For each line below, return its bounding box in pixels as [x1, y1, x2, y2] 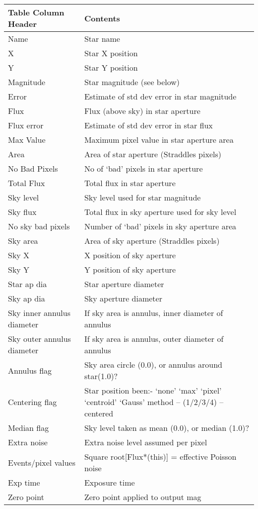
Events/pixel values [8, 456, 75, 468]
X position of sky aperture [84, 249, 176, 261]
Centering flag [8, 396, 57, 407]
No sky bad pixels [8, 220, 70, 232]
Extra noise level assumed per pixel [84, 436, 207, 448]
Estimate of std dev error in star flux [84, 119, 213, 131]
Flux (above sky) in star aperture [84, 105, 200, 116]
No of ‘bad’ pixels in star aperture [84, 163, 203, 174]
